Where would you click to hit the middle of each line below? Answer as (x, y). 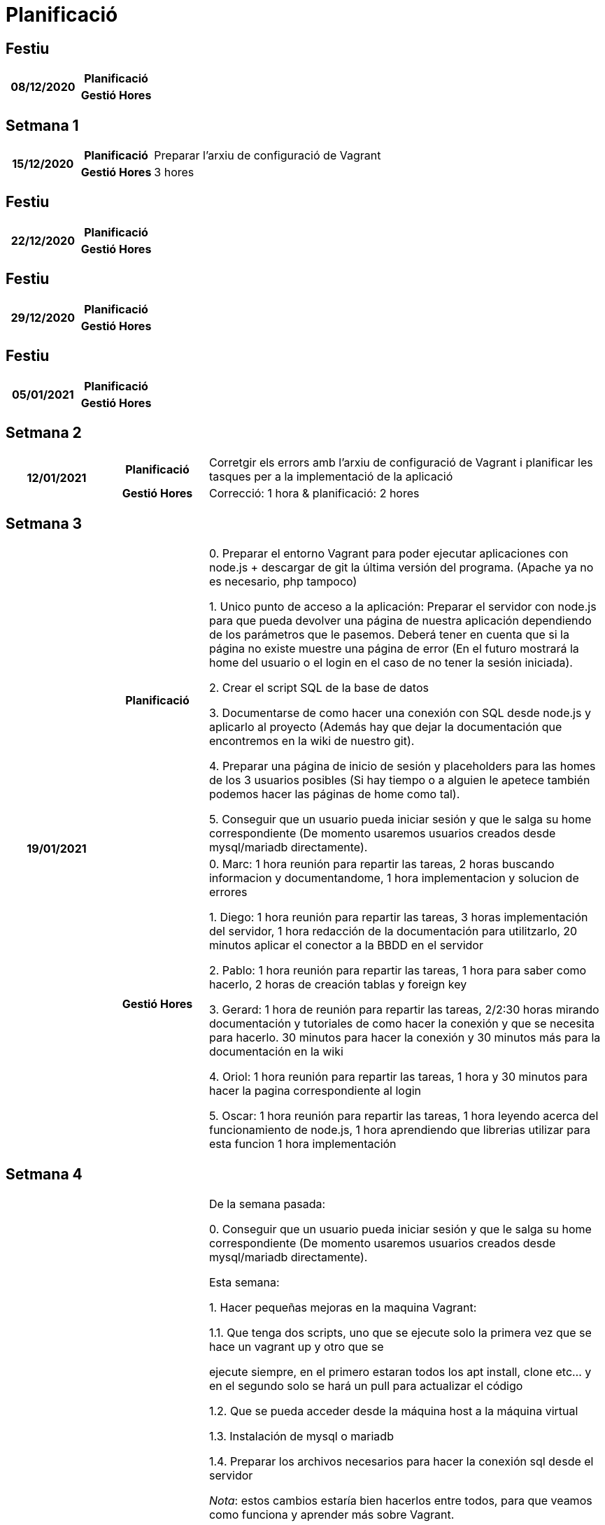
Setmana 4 (44, 1174)
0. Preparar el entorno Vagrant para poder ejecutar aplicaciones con (389, 554)
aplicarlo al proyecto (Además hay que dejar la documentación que (385, 727)
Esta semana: (244, 1283)
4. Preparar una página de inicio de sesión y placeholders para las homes (402, 766)
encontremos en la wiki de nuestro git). (312, 741)
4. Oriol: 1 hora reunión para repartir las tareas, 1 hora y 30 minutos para (398, 1077)
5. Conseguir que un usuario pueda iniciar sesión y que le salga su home (400, 820)
